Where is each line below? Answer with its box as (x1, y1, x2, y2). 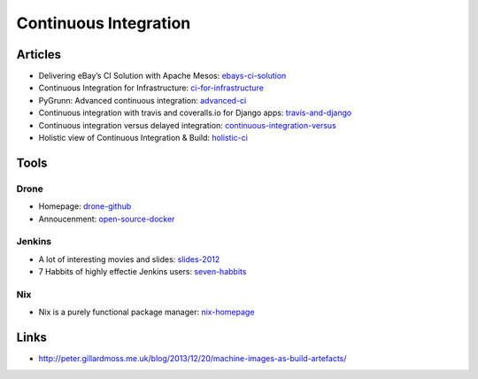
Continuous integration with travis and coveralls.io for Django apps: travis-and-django (38, 107, 352, 119)
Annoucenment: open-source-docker (38, 213, 175, 224)
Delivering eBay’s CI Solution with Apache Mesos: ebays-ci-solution (38, 71, 287, 81)
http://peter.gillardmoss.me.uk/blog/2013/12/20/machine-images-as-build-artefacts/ (38, 353, 347, 364)
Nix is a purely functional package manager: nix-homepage (38, 306, 255, 318)
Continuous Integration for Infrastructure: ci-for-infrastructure (38, 82, 265, 93)
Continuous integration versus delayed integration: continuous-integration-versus (38, 120, 336, 130)
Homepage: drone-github (38, 201, 132, 212)
